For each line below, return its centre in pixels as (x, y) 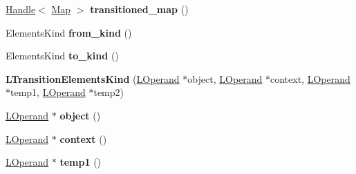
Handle (21, 9)
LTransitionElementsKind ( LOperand (93, 78)
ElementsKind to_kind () (62, 56)
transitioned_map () (139, 9)
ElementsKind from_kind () (69, 32)
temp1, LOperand (48, 92)
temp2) (109, 92)
